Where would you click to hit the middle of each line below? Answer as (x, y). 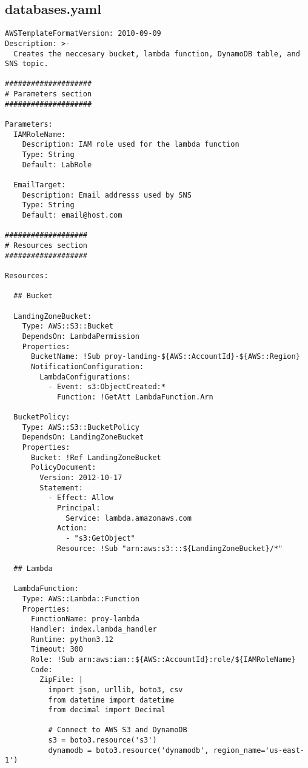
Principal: (79, 508)
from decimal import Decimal (107, 710)
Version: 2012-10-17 (81, 478)
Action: (72, 528)
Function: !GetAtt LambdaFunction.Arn (135, 397)
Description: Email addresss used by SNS (107, 195)
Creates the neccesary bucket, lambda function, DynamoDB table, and (157, 54)
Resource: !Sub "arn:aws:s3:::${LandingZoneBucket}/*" (170, 548)
